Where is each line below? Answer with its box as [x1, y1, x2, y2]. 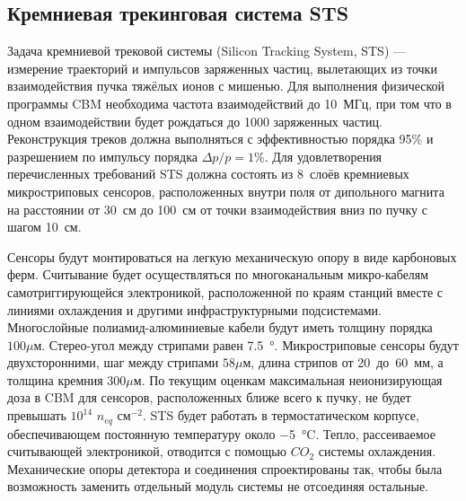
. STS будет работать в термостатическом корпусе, [142, 406, 419, 425]
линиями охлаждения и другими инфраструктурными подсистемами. [7, 300, 382, 319]
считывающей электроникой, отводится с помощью [7, 442, 287, 461]
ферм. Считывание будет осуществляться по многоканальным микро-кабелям [7, 265, 429, 284]
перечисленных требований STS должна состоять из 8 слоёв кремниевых [7, 164, 409, 183]
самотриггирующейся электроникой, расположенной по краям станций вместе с [7, 282, 443, 301]
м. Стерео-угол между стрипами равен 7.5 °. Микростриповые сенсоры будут [33, 335, 459, 354]
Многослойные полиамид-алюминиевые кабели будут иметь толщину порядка [7, 318, 433, 337]
